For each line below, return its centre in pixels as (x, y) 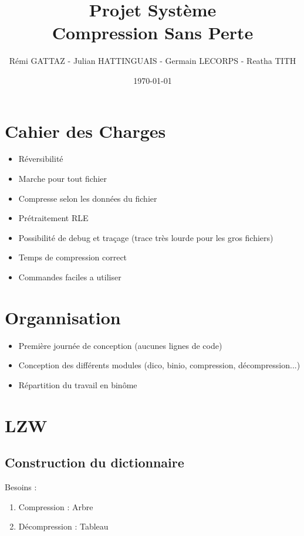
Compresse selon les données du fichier (88, 198)
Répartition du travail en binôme (78, 384)
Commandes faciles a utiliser (70, 277)
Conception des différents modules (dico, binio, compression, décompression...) (159, 365)
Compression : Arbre (56, 506)
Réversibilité (41, 159)
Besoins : (21, 487)
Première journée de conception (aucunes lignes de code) (120, 345)
